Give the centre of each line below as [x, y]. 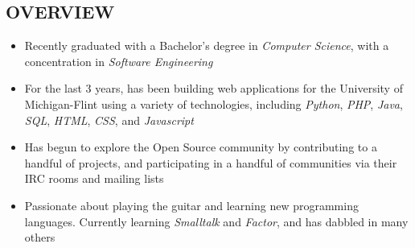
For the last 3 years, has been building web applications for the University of [214, 88]
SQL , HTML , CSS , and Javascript [109, 120]
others [40, 237]
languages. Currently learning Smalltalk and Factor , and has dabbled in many [216, 221]
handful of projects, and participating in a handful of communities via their [211, 162]
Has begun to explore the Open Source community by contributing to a [201, 147]
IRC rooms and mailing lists [94, 178]
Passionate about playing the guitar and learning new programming [191, 205]
